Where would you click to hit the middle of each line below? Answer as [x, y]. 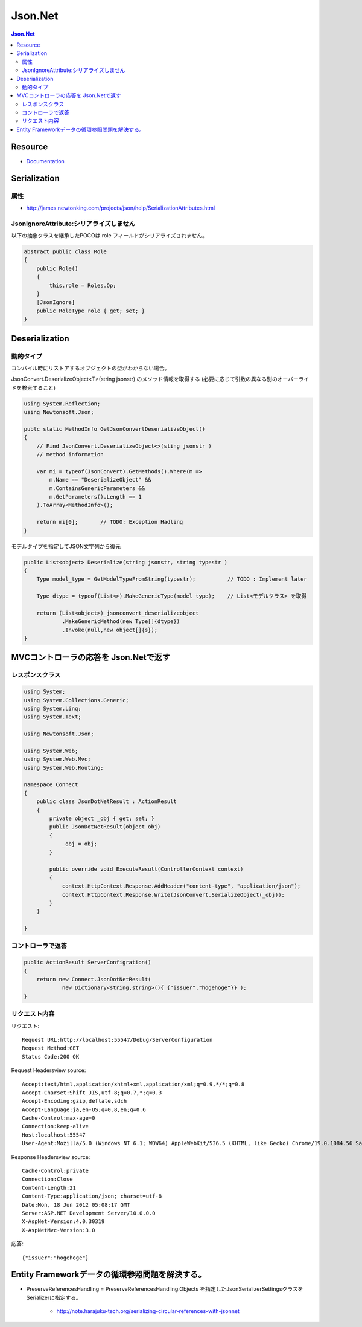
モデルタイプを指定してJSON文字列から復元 [66, 546]
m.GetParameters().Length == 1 [95, 496]
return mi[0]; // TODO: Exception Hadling [110, 522]
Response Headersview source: [51, 1157]
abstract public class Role [65, 252]
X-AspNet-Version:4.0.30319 [63, 1222]
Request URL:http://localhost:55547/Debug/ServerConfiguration [117, 1040]
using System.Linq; [52, 708]
